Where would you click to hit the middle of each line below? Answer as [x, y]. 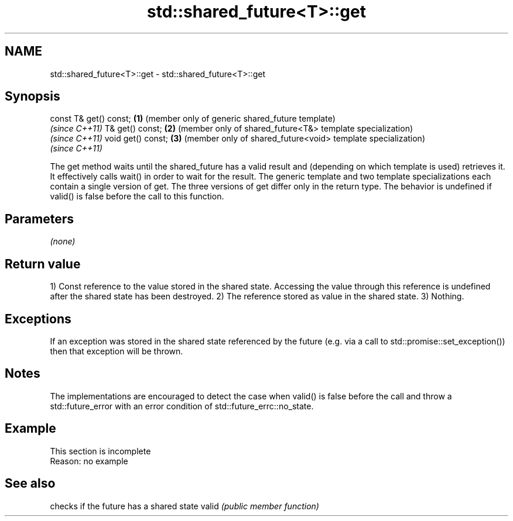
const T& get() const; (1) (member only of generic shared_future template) [193, 119]
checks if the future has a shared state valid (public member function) [184, 506]
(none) [63, 241]
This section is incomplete [100, 451]
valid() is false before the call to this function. [137, 196]
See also [30, 484]
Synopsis [33, 96]
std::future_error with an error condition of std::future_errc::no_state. [182, 406]
